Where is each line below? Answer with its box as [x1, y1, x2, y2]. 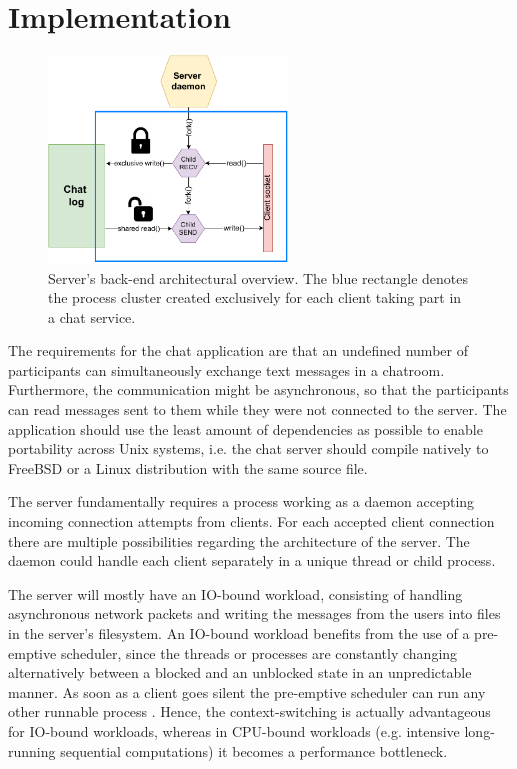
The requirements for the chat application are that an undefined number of [8, 340, 468, 361]
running [8, 740, 56, 761]
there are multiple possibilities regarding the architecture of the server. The [8, 530, 470, 551]
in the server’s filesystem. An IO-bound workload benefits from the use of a [8, 623, 470, 643]
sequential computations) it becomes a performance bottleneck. [60, 740, 448, 761]
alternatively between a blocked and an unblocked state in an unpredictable [8, 662, 472, 683]
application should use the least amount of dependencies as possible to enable [8, 418, 483, 439]
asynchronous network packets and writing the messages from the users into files [8, 603, 501, 624]
